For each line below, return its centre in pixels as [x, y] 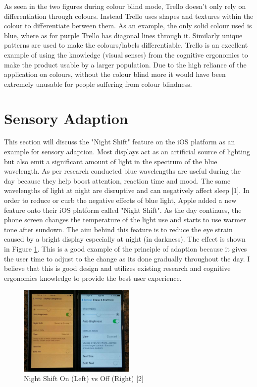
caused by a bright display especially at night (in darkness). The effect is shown [125, 239]
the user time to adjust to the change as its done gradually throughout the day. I [127, 258]
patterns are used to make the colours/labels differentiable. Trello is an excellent [126, 45]
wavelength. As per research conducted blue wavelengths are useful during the [123, 171]
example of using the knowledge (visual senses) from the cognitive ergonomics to [126, 54]
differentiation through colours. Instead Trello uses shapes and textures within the [129, 16]
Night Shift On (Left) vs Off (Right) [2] [84, 378]
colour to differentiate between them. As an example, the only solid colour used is [128, 26]
